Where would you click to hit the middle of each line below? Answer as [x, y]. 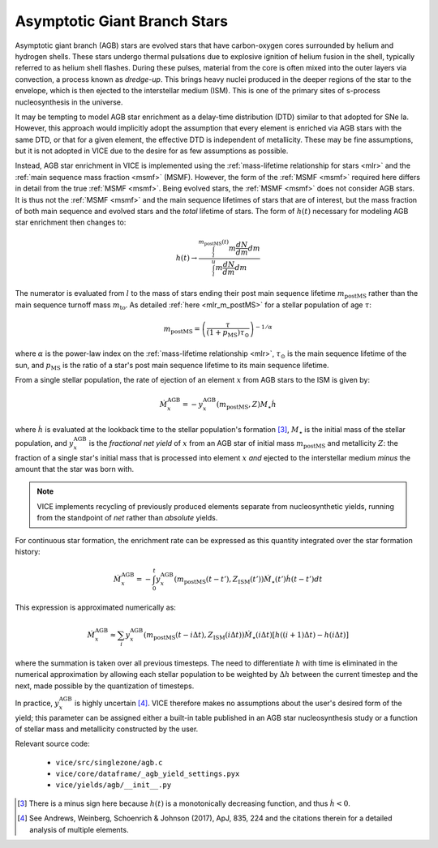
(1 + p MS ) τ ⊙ [228, 333]
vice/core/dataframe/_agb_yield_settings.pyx [148, 774]
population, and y [45, 443]
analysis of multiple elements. [79, 829]
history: [28, 551]
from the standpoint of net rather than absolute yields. [127, 518]
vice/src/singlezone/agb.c [109, 762]
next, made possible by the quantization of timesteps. [105, 686]
